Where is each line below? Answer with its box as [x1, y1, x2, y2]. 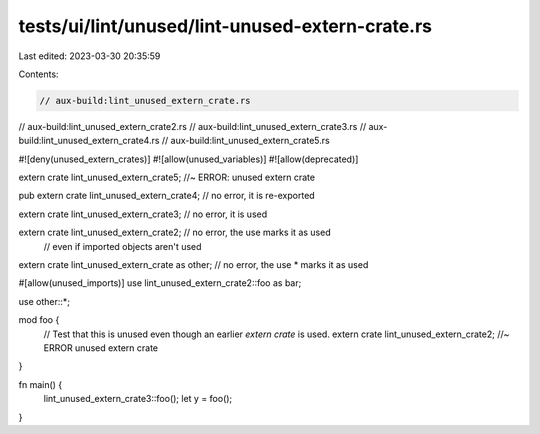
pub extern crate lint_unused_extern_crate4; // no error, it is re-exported [18, 190, 315, 202]
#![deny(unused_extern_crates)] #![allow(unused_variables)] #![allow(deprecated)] [18, 153, 359, 165]
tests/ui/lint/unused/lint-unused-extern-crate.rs [18, 15, 433, 37]
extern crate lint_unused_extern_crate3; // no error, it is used [18, 208, 268, 220]
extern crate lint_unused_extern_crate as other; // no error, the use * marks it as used [18, 259, 369, 271]
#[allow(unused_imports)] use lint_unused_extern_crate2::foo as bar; [18, 277, 302, 289]
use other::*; [18, 295, 70, 307]
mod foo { [18, 314, 60, 326]
